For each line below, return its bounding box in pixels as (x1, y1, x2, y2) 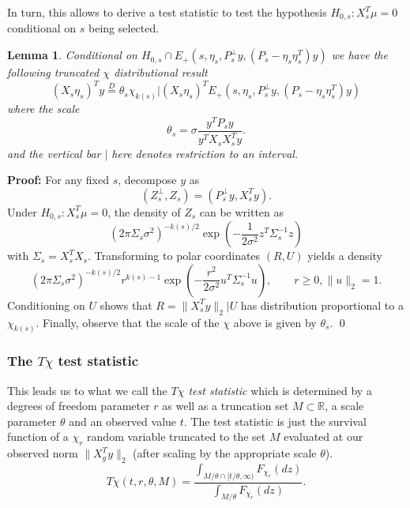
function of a (7, 428, 69, 445)
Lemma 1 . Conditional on (7, 47, 137, 63)
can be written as (199, 203, 284, 220)
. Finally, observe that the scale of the (36, 314, 220, 330)
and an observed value (69, 412, 177, 429)
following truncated (7, 64, 100, 81)
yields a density (307, 247, 382, 264)
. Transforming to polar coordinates (87, 247, 261, 264)
